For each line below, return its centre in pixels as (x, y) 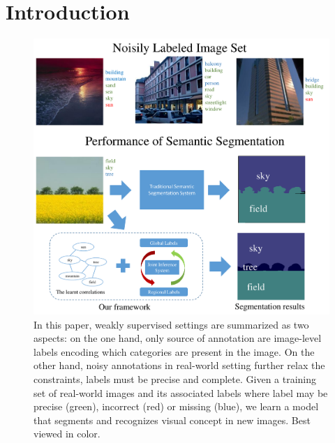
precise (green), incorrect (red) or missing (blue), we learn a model (176, 406)
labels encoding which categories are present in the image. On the (174, 351)
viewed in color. (67, 434)
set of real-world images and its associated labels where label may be (181, 392)
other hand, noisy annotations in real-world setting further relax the (179, 365)
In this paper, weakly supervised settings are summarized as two (171, 324)
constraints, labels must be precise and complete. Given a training (175, 378)
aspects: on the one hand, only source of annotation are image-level (178, 338)
